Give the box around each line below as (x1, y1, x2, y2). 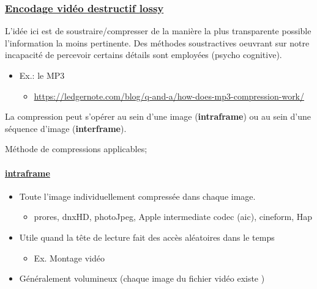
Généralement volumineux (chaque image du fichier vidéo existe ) (19, 272, 265, 285)
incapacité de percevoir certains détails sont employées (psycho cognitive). (5, 48, 282, 61)
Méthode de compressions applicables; (5, 142, 147, 155)
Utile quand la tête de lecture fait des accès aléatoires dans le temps (19, 230, 275, 243)
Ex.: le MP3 (19, 69, 65, 81)
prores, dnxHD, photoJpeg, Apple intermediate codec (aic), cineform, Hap (34, 210, 313, 223)
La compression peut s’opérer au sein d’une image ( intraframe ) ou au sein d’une (5, 110, 311, 123)
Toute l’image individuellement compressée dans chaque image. (19, 189, 256, 202)
